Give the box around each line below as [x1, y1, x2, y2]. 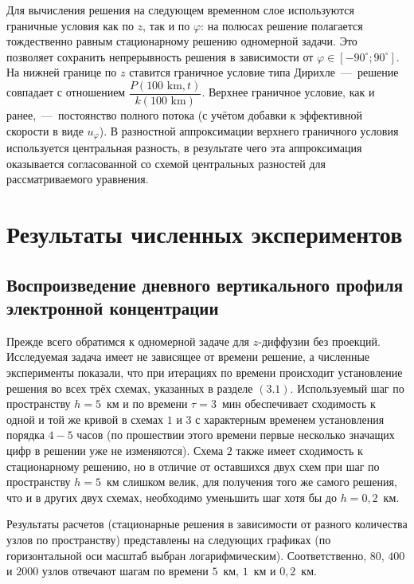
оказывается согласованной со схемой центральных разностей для [6, 155, 326, 171]
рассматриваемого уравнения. [6, 170, 149, 187]
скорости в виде [6, 122, 84, 139]
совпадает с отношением [6, 84, 126, 100]
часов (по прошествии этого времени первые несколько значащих [76, 426, 395, 443]
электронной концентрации [6, 296, 219, 320]
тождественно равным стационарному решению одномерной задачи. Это [6, 33, 357, 49]
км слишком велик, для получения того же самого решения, [106, 473, 397, 490]
